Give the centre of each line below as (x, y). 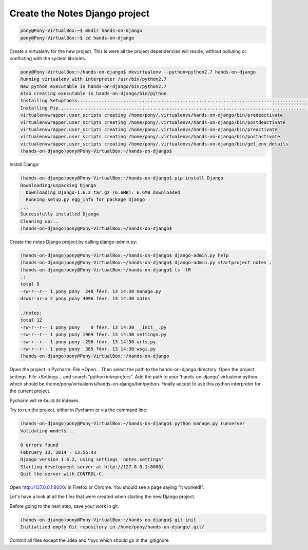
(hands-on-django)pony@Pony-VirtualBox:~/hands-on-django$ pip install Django (122, 178)
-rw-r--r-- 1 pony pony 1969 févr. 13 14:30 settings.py (93, 335)
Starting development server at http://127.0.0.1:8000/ (92, 467)
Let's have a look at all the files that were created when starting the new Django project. (102, 497)
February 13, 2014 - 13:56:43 (58, 452)
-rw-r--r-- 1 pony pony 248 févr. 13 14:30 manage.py (91, 291)
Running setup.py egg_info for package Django (85, 200)
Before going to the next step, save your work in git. (64, 506)
